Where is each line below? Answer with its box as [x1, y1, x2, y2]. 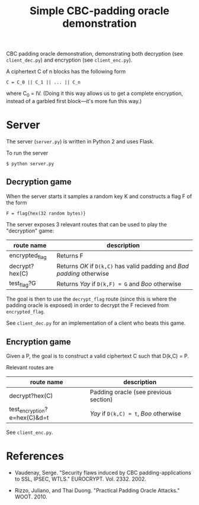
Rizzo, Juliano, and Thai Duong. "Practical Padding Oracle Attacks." [14, 487, 180, 494]
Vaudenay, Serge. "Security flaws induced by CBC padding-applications [14, 469, 191, 477]
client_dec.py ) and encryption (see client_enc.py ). [6, 56, 133, 63]
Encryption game [6, 337, 71, 347]
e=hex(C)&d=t [9, 414, 49, 422]
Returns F [56, 252, 84, 260]
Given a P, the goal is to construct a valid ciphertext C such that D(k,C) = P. [6, 352, 190, 359]
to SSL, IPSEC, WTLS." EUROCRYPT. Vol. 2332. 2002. [14, 475, 147, 482]
